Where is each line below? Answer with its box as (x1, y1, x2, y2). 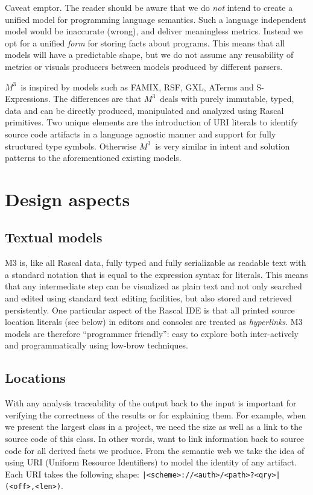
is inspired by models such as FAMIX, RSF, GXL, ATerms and (21, 80, 254, 93)
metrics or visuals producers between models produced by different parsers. (5, 60, 283, 72)
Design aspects (5, 186, 130, 211)
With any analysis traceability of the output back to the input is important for (5, 397, 297, 409)
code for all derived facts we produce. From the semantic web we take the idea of (5, 444, 305, 456)
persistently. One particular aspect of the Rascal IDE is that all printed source (5, 303, 295, 316)
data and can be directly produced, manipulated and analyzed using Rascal (5, 104, 284, 116)
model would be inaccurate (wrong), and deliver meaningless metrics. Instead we (5, 25, 303, 37)
